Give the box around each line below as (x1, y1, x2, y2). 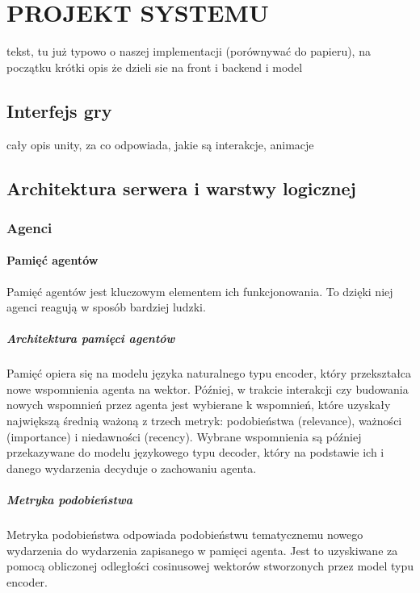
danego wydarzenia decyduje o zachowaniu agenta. (6, 459, 257, 476)
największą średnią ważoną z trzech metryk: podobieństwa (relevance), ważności (6, 412, 402, 429)
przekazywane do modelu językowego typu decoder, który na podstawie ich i (6, 444, 384, 461)
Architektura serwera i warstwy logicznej (6, 175, 356, 200)
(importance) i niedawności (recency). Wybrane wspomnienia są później (6, 428, 362, 445)
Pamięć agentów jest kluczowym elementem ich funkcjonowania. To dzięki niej (6, 282, 393, 299)
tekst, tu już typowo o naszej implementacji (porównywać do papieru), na (6, 43, 371, 60)
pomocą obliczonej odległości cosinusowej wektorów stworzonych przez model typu (6, 558, 414, 574)
